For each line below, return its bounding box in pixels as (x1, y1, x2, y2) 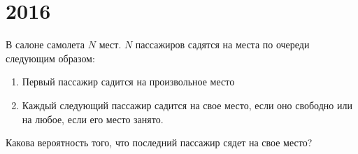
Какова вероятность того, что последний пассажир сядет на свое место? (6, 135, 313, 150)
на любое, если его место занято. (22, 111, 164, 126)
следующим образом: (6, 50, 95, 65)
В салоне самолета (6, 37, 85, 52)
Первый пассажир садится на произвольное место (22, 74, 235, 89)
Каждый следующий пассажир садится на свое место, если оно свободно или (22, 97, 352, 112)
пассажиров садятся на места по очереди (135, 37, 310, 52)
